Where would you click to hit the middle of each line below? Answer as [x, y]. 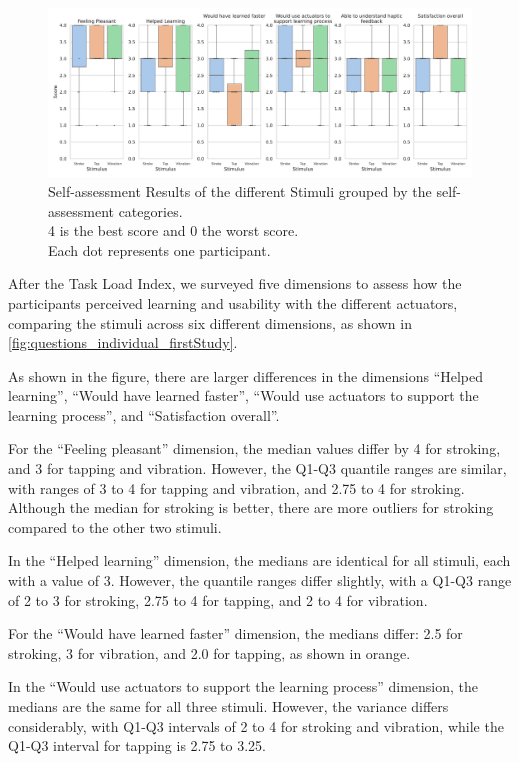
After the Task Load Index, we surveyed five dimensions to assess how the [235, 283]
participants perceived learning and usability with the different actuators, [233, 302]
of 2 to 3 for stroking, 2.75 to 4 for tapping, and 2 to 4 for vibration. [218, 599]
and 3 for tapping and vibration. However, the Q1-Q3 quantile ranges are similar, [257, 468]
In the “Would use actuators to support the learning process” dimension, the [243, 686]
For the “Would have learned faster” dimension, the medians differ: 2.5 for [235, 633]
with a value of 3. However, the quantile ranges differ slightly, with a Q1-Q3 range [260, 580]
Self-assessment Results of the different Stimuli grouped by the [240, 190]
